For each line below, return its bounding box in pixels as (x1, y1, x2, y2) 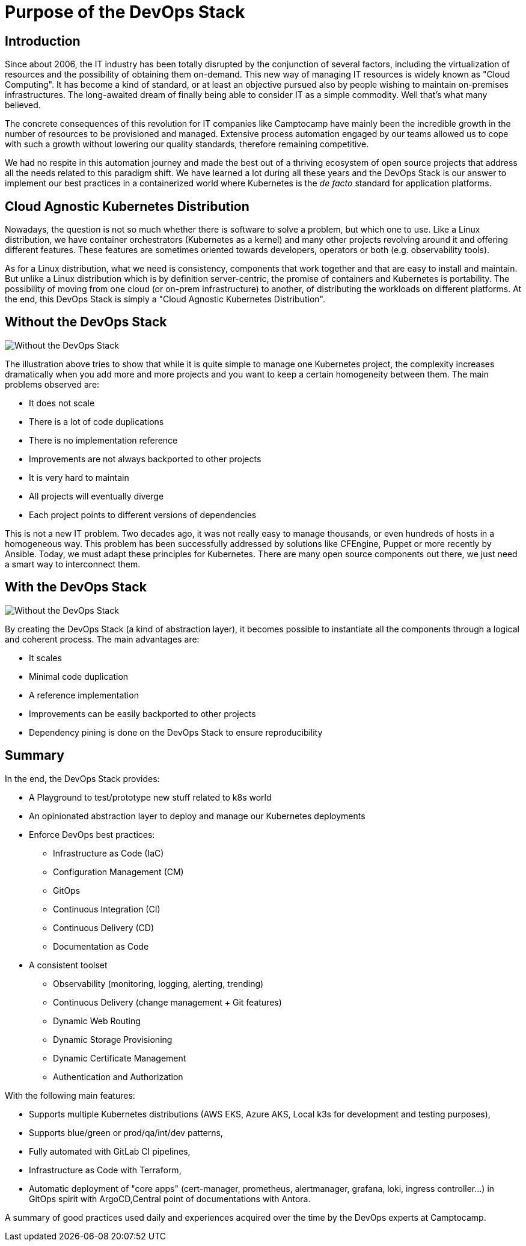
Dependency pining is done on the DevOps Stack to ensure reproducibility (29, 727, 323, 738)
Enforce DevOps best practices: (29, 829, 155, 840)
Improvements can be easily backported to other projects (29, 708, 256, 719)
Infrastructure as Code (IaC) (53, 847, 164, 858)
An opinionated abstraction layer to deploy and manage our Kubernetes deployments (29, 810, 365, 821)
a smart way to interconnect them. (5, 558, 141, 569)
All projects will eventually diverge (29, 490, 164, 501)
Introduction (5, 33, 81, 49)
